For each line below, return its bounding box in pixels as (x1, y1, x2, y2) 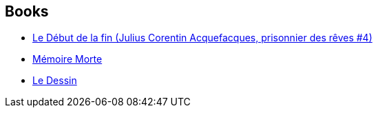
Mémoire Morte (32, 53, 103, 65)
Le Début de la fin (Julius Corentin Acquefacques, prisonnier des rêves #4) (32, 32, 372, 44)
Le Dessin (32, 74, 77, 87)
